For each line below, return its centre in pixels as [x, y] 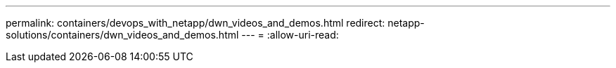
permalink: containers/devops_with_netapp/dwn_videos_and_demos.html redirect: [195, 23]
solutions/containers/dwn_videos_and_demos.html [122, 35]
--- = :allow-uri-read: [290, 35]
